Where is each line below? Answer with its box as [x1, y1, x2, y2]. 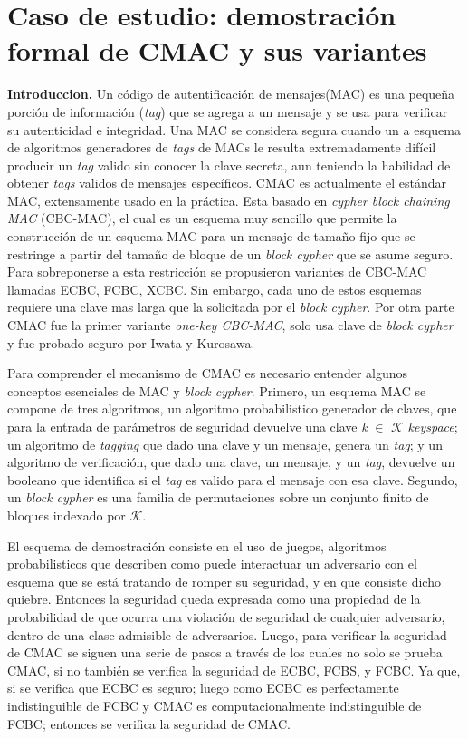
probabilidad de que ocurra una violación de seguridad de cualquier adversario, [7, 607, 445, 626]
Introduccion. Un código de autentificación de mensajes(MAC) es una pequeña [7, 84, 455, 103]
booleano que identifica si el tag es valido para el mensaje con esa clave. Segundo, [7, 470, 458, 489]
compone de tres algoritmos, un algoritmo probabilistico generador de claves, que [7, 399, 457, 418]
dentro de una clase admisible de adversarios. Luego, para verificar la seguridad [7, 625, 447, 644]
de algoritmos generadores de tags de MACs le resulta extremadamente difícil [7, 138, 436, 157]
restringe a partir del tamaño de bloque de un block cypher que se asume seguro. [7, 244, 454, 263]
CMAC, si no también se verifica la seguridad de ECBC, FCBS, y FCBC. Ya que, [7, 660, 461, 679]
